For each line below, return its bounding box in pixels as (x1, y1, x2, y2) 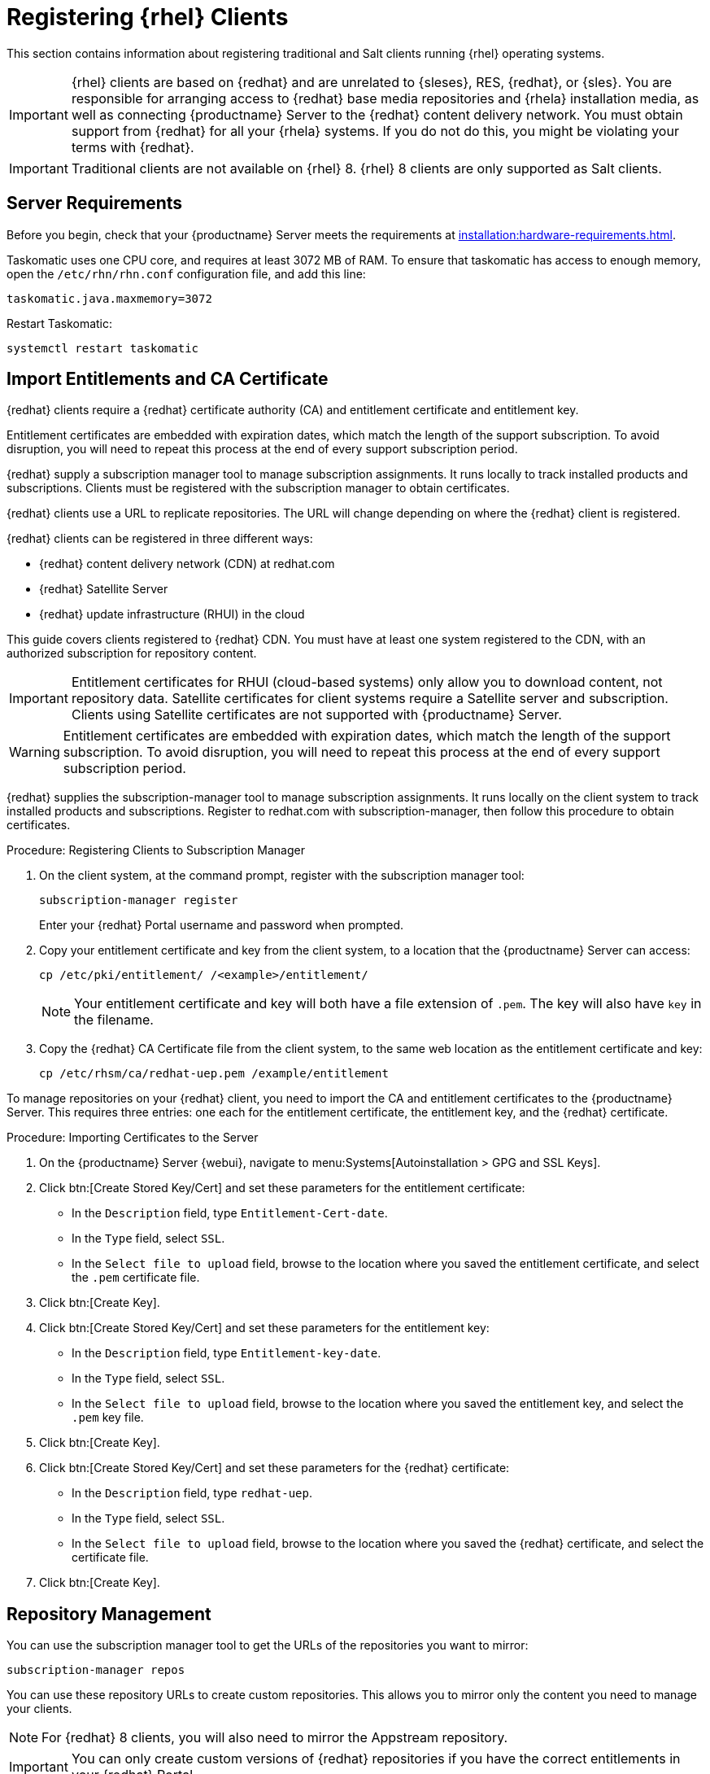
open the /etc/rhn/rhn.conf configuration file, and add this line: (7, 266, 366, 281)
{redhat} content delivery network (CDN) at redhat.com (39, 557, 335, 571)
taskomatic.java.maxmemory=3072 (7, 291, 212, 305)
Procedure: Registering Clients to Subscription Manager (7, 843, 305, 858)
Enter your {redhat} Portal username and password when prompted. (39, 918, 404, 933)
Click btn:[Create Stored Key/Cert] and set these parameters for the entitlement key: (39, 1321, 490, 1335)
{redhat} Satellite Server (39, 582, 168, 596)
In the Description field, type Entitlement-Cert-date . (72, 1206, 388, 1221)
